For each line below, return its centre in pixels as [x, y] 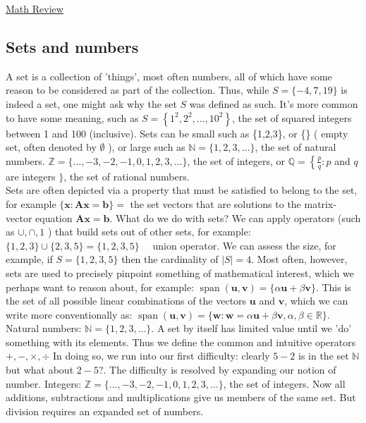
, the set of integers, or [236, 160]
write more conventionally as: [69, 314]
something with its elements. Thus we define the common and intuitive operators [181, 342]
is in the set [323, 356]
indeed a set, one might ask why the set [91, 103]
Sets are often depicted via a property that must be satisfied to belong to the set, [182, 190]
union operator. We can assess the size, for [244, 245]
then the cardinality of [170, 259]
